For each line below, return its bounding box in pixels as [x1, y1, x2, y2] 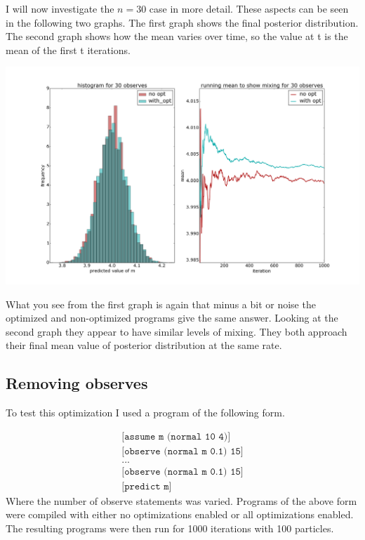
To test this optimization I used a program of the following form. [6, 405, 285, 420]
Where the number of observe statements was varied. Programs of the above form [6, 493, 357, 508]
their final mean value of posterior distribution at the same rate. [6, 338, 282, 353]
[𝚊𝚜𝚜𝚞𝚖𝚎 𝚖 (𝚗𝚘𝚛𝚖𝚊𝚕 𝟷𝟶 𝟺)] [121, 431, 231, 442]
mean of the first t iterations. [6, 42, 131, 57]
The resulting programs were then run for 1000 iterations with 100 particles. [6, 521, 334, 536]
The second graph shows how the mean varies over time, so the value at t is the [6, 29, 348, 44]
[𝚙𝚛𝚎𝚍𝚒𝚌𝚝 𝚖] [121, 481, 172, 492]
